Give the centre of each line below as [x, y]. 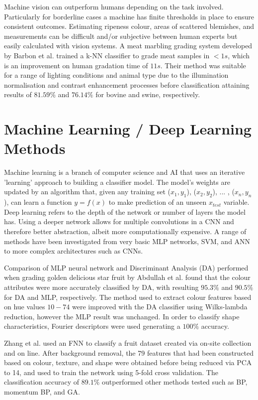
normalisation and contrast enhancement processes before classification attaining [127, 84]
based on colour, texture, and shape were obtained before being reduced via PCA [128, 362]
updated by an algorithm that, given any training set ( [87, 192]
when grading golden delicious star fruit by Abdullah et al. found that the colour [127, 277]
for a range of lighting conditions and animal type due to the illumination [116, 75]
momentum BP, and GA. [42, 391]
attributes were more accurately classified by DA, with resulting [101, 287]
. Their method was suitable [203, 65]
